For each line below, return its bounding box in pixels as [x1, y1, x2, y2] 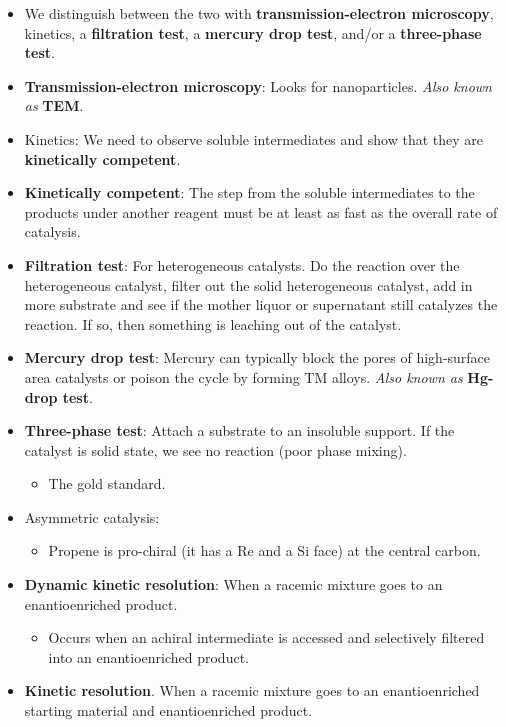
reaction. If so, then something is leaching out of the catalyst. [24, 313, 402, 334]
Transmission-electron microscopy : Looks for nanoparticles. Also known [24, 75, 492, 96]
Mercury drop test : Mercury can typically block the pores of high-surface [24, 347, 491, 368]
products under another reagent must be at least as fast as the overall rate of [24, 201, 498, 222]
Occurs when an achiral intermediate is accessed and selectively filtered [48, 627, 485, 648]
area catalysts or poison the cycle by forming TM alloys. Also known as [24, 366, 463, 387]
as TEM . [24, 95, 84, 116]
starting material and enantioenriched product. [24, 700, 313, 721]
